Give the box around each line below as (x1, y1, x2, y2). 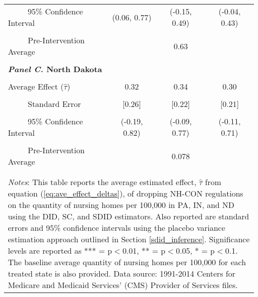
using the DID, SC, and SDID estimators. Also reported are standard (8, 210, 250, 222)
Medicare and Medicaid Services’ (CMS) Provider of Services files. (8, 279, 238, 291)
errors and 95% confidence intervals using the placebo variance (8, 222, 225, 233)
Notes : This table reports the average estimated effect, (8, 176, 196, 188)
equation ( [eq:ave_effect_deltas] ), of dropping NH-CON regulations (8, 188, 244, 199)
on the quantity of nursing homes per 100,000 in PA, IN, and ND (8, 199, 235, 210)
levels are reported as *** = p (8, 245, 112, 256)
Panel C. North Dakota (8, 63, 102, 75)
